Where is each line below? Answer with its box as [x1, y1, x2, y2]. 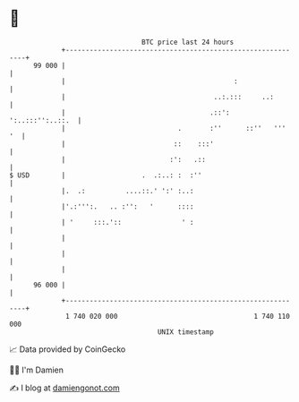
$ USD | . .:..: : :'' [9, 170, 202, 180]
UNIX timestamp [157, 327, 215, 337]
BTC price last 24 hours [141, 38, 235, 47]
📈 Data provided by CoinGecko [9, 344, 126, 355]
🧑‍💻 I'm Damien [9, 364, 64, 375]
